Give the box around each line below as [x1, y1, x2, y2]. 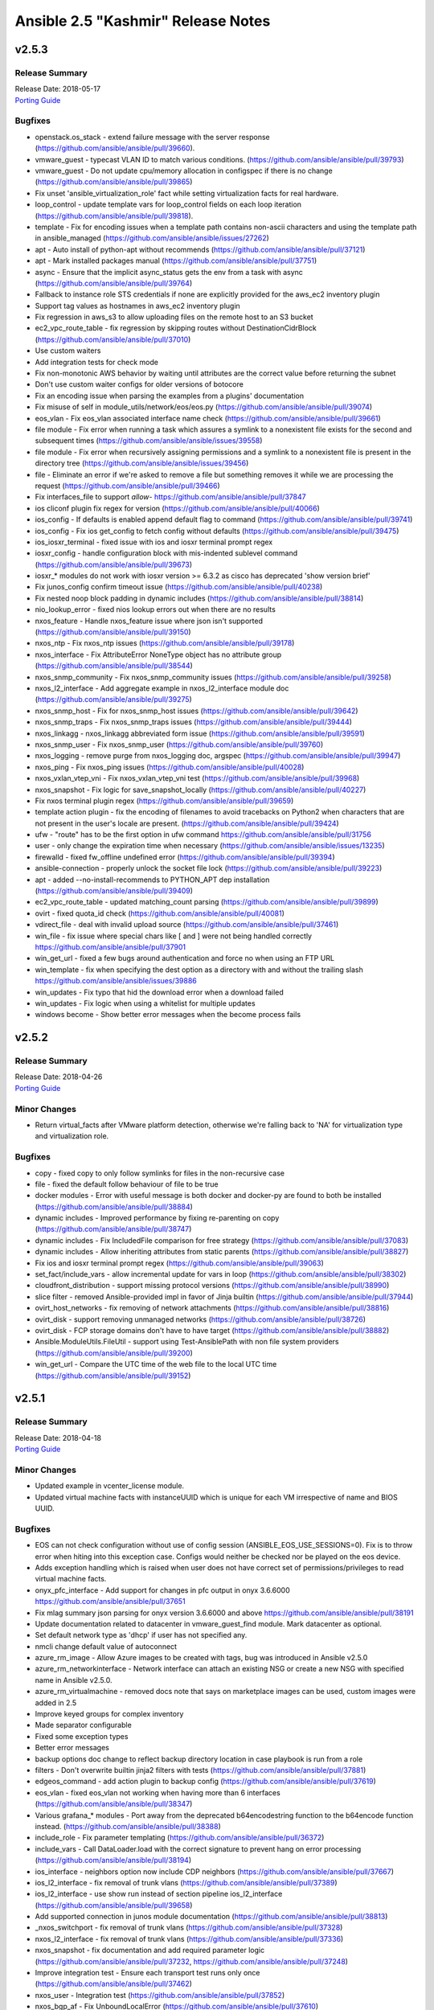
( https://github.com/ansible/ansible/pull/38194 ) [35, 1856, 192, 1865]
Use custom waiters [35, 346, 101, 355]
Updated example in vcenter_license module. [35, 1481, 185, 1491]
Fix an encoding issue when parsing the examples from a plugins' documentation [35, 391, 305, 400]
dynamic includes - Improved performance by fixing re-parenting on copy [35, 1213, 280, 1223]
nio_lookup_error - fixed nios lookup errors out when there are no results [35, 605, 276, 614]
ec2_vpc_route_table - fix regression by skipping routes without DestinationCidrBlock [35, 323, 317, 333]
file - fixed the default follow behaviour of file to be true [35, 1179, 219, 1189]
